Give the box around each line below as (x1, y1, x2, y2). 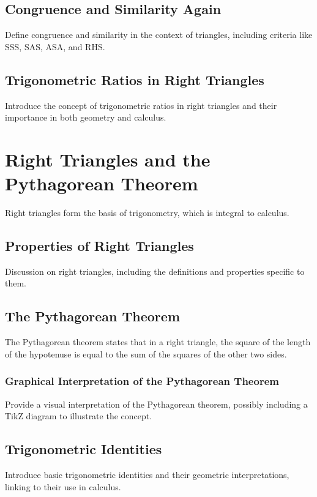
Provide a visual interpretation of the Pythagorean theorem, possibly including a (5, 397, 308, 410)
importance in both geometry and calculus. (5, 111, 166, 124)
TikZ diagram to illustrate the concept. (5, 409, 152, 422)
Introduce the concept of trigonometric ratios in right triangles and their (5, 99, 277, 111)
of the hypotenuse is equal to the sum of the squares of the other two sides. (5, 347, 287, 360)
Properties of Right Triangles (5, 236, 194, 255)
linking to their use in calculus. (5, 480, 121, 493)
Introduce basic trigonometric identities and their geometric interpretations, (5, 468, 289, 481)
